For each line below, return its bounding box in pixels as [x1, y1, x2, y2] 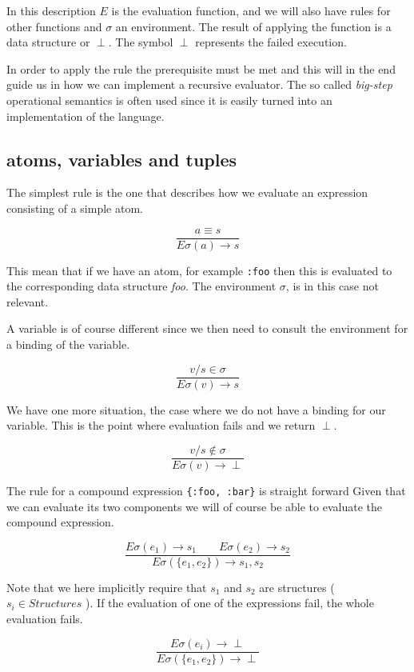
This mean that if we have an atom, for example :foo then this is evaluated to [6, 262, 392, 278]
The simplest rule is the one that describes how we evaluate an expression [6, 184, 368, 201]
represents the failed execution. [195, 34, 347, 50]
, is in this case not [285, 278, 379, 294]
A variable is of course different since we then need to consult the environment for [6, 320, 408, 337]
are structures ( [259, 578, 335, 595]
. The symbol [108, 34, 173, 50]
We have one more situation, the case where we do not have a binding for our [6, 401, 386, 418]
